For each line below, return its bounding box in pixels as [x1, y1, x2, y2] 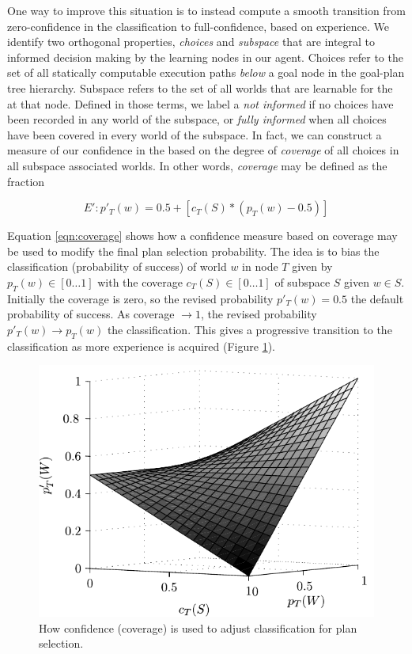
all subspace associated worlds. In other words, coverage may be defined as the [7, 157, 387, 173]
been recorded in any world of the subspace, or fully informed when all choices [7, 111, 387, 127]
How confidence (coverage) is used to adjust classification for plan [39, 619, 357, 636]
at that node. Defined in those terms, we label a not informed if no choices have [7, 95, 394, 112]
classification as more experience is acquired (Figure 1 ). [7, 337, 275, 354]
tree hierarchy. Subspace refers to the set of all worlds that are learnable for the [7, 79, 393, 96]
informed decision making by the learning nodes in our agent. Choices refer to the [7, 48, 403, 65]
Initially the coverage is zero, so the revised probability [7, 290, 274, 306]
